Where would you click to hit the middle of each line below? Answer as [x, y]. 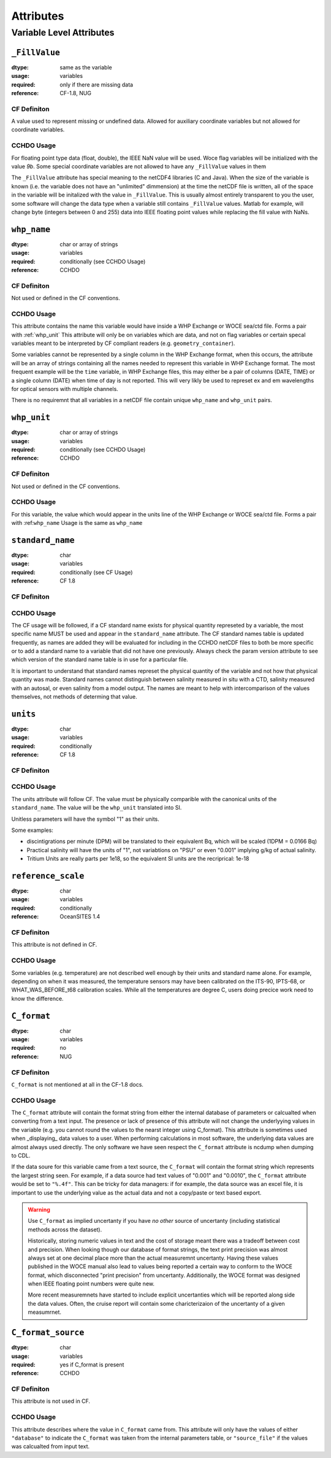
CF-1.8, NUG [76, 93]
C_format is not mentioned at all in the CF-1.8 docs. [78, 1084]
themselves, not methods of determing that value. [74, 697]
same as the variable [86, 67]
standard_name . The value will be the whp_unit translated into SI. [97, 808]
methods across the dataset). [65, 1229]
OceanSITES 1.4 [80, 917]
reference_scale [48, 876]
